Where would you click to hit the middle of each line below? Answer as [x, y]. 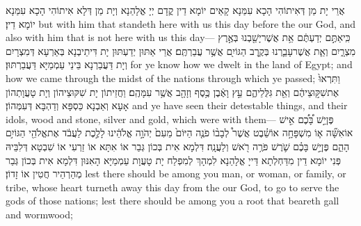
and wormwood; [39, 214]
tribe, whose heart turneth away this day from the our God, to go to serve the [173, 187]
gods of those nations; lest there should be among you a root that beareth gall [173, 201]
